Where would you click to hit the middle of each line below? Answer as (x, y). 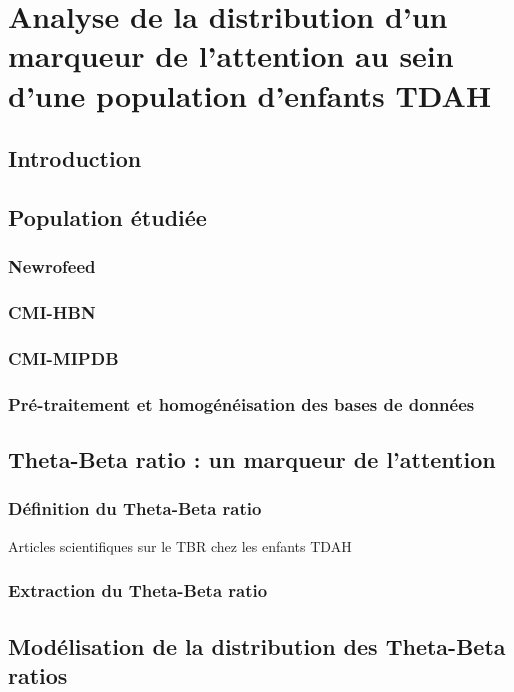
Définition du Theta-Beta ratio (135, 508)
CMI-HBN (52, 312)
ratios (38, 674)
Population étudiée (107, 216)
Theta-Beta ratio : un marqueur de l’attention (252, 459)
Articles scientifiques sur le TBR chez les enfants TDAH (180, 545)
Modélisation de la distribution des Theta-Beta (257, 645)
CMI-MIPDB (63, 357)
